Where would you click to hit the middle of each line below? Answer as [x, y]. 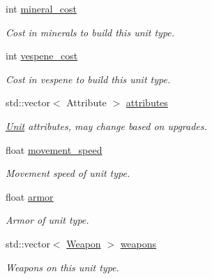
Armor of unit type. [47, 220]
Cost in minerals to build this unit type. [90, 32]
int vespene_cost [42, 56]
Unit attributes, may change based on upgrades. [106, 126]
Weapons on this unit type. [62, 267]
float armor [30, 196]
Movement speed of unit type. [68, 173]
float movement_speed [54, 149]
